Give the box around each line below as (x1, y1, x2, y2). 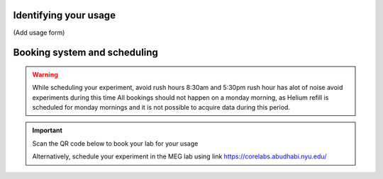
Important (32, 126, 63, 134)
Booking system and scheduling (13, 47, 159, 59)
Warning (32, 70, 58, 79)
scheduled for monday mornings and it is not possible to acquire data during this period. (32, 103, 291, 112)
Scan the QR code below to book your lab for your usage (32, 139, 199, 148)
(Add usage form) (13, 28, 65, 37)
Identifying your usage (13, 9, 116, 21)
